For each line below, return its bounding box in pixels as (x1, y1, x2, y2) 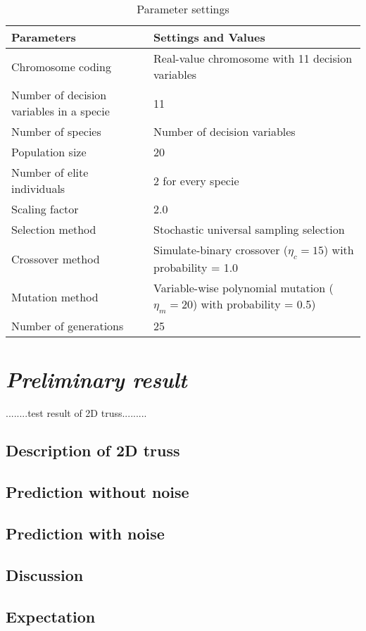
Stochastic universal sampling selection (153, 221, 345, 237)
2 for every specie (153, 172, 239, 189)
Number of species (11, 123, 101, 139)
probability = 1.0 (153, 259, 239, 276)
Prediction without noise (6, 481, 189, 503)
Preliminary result (6, 364, 187, 394)
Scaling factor (11, 201, 79, 217)
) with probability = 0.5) (193, 296, 316, 313)
